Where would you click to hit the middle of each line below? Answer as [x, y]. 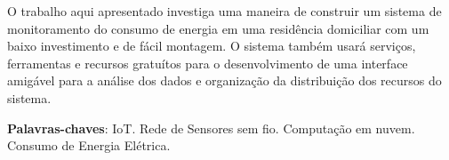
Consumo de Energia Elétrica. [89, 145]
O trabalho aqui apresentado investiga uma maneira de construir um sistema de [224, 11]
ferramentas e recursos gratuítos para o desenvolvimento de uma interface [208, 63]
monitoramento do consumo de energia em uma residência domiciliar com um [218, 28]
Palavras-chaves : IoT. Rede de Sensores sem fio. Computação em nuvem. [211, 128]
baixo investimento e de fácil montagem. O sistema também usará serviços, [212, 46]
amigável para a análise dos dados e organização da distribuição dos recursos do [224, 80]
